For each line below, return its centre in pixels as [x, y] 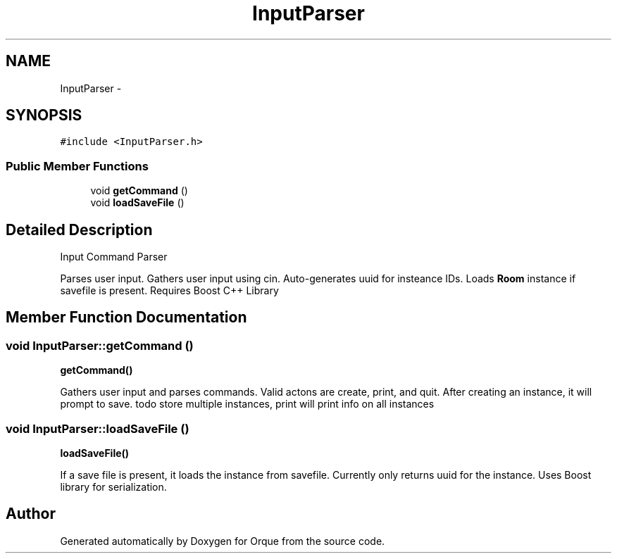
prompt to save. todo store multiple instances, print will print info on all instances [247, 404]
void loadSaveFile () [137, 203]
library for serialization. [113, 487]
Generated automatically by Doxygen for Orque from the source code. [223, 541]
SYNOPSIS [44, 115]
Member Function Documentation [126, 318]
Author [31, 514]
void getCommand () [139, 191]
